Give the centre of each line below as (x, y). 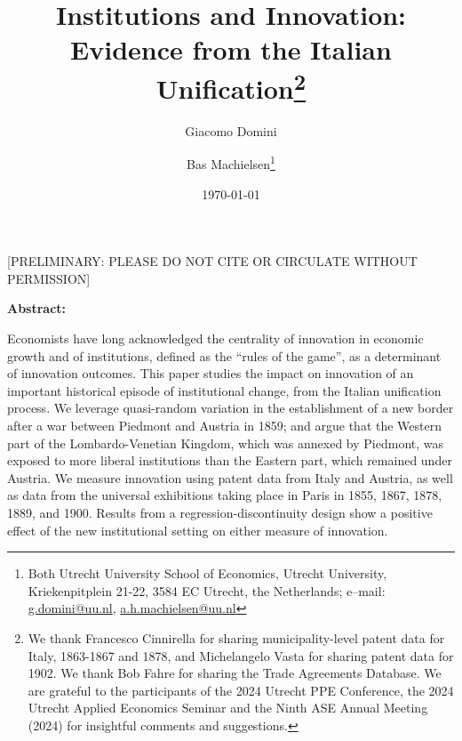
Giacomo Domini (231, 130)
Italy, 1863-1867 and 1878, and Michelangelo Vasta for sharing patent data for (241, 655)
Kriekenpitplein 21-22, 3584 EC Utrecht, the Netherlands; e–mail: (207, 590)
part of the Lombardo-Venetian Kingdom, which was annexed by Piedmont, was (226, 443)
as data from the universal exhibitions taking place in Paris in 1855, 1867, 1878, (225, 495)
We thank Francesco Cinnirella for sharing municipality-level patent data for (236, 637)
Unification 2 (231, 86)
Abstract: (37, 308)
